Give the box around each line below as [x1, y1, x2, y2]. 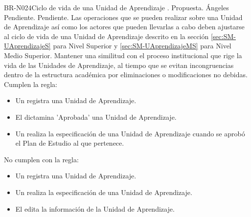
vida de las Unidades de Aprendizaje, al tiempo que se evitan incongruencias [4, 60, 234, 70]
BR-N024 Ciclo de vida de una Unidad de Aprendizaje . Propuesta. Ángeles [4, 2, 229, 12]
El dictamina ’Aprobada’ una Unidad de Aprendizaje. [15, 111, 177, 122]
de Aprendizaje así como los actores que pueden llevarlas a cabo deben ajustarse [4, 22, 245, 32]
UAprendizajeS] [4, 41, 51, 51]
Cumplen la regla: [4, 79, 57, 89]
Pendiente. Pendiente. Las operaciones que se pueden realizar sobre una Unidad [4, 12, 243, 22]
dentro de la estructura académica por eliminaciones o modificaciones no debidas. [4, 69, 248, 80]
